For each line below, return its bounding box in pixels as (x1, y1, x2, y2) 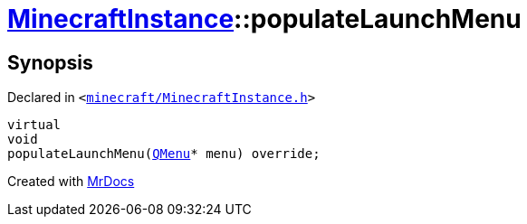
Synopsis (7, 51, 93, 74)
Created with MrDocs (7, 173, 135, 190)
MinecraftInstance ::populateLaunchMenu (7, 4, 522, 34)
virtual (7, 117, 62, 133)
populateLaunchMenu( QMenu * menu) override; (7, 146, 321, 162)
